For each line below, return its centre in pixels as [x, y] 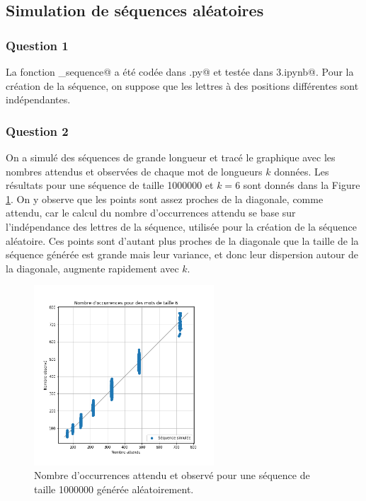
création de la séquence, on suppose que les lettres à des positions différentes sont [182, 85]
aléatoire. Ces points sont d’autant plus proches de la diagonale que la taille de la [182, 240]
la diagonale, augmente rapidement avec [92, 268]
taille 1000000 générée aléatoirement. [114, 489]
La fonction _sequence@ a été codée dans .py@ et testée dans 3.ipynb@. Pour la [180, 71]
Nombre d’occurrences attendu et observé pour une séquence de [172, 475]
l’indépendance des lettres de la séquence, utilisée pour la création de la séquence [181, 226]
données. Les [302, 171]
